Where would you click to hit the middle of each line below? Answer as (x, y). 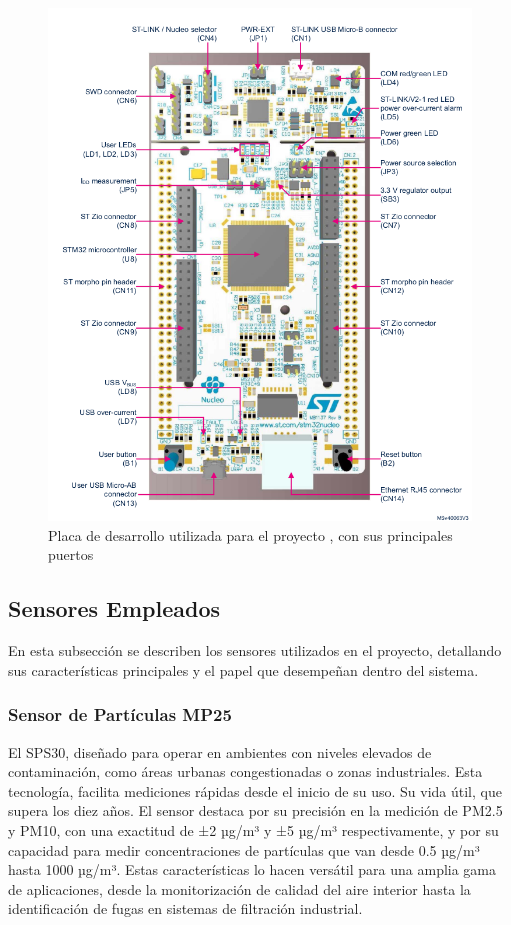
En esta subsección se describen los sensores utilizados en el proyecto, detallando (255, 650)
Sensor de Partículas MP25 (120, 714)
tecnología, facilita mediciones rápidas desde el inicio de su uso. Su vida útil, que (255, 790)
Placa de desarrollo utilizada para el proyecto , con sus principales (250, 534)
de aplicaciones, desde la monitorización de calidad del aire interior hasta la (239, 888)
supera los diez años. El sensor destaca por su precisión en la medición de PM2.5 (255, 810)
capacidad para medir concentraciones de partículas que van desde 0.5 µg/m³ (244, 849)
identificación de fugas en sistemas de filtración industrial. (185, 908)
